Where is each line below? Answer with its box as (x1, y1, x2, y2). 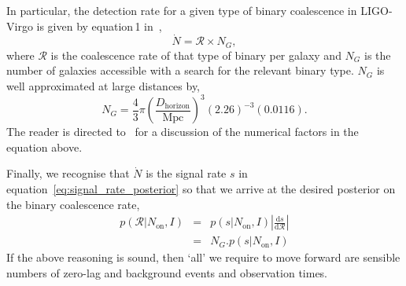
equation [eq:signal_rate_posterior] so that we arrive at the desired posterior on (6, 180, 396, 196)
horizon (164, 102, 190, 111)
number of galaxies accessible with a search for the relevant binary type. (6, 62, 354, 79)
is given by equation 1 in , (36, 17, 162, 34)
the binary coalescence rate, (6, 196, 140, 212)
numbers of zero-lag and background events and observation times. (6, 264, 328, 280)
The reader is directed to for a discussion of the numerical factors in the (6, 123, 359, 140)
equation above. (6, 138, 83, 155)
